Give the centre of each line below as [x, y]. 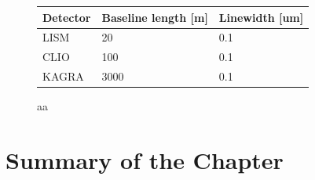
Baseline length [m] [155, 17]
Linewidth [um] [261, 17]
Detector [67, 17]
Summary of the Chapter [145, 159]
